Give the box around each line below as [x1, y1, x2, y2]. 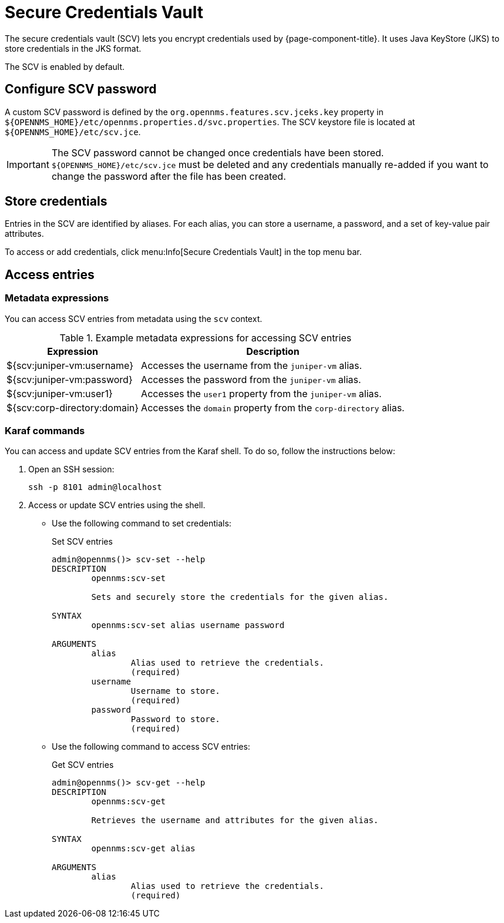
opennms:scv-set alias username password [91, 620, 285, 630]
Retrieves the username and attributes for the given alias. [91, 815, 379, 825]
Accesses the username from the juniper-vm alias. [141, 359, 362, 371]
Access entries [5, 267, 95, 282]
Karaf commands [5, 425, 85, 437]
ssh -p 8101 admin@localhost [28, 482, 162, 492]
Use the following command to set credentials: [52, 518, 231, 529]
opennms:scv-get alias [91, 844, 196, 854]
